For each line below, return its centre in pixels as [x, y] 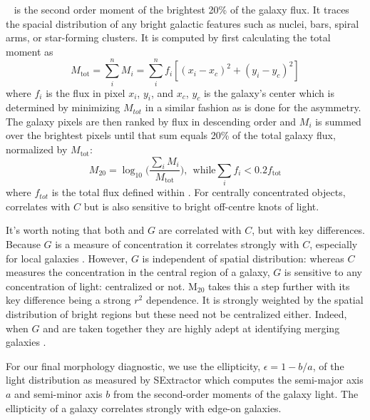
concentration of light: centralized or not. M [102, 286]
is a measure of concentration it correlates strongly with [177, 244]
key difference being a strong [68, 300]
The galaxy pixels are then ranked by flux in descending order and [151, 121]
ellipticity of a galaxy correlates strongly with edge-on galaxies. [144, 408]
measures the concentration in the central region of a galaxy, [138, 272]
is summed [338, 121]
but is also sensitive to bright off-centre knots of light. [201, 206]
